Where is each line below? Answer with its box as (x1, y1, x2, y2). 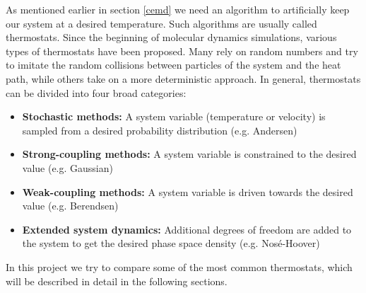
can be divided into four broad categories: (6, 85, 187, 100)
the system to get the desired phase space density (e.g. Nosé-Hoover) (22, 236, 320, 251)
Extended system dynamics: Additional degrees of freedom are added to (22, 222, 352, 236)
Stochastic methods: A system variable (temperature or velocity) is (22, 109, 326, 124)
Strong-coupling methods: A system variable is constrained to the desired (22, 146, 357, 161)
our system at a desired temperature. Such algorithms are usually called (6, 16, 317, 30)
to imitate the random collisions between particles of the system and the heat (6, 57, 341, 72)
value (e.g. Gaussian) (22, 160, 113, 175)
